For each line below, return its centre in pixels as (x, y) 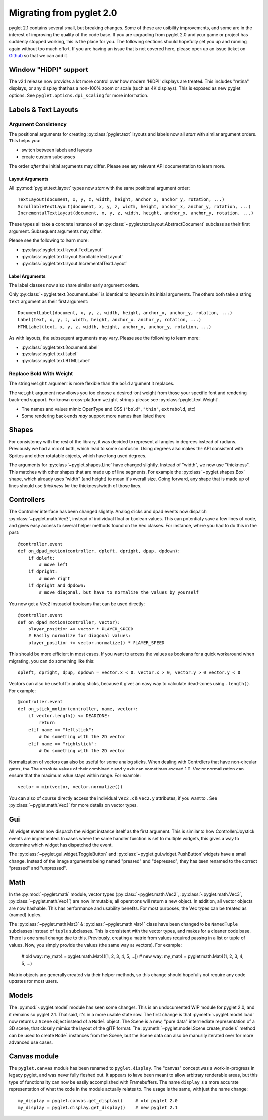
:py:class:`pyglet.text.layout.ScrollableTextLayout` (72, 257)
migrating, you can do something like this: (52, 661)
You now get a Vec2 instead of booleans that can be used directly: (77, 604)
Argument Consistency (38, 124)
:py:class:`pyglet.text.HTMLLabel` (56, 361)
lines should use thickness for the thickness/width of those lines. (75, 486)
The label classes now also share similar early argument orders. (74, 285)
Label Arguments (27, 276)
